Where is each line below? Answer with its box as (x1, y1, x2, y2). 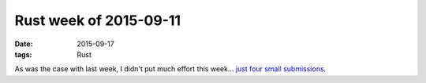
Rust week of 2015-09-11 (14, 12, 181, 29)
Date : (14, 39, 33, 49)
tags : (14, 49, 32, 59)
